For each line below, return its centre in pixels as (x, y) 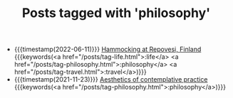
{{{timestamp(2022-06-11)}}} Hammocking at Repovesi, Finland (108, 49)
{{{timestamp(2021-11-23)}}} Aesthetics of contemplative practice (111, 80)
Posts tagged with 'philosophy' (116, 13)
